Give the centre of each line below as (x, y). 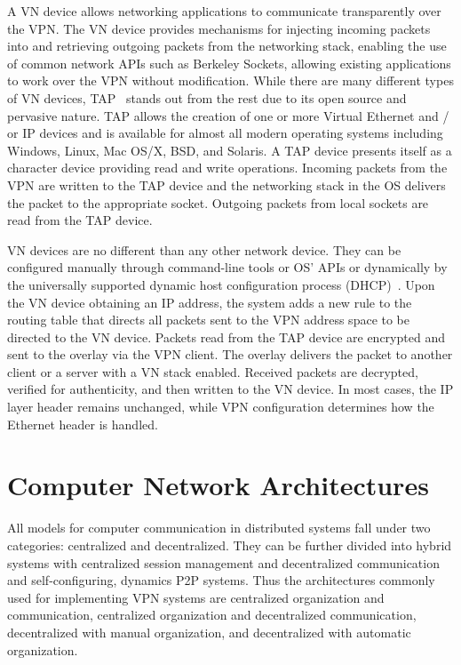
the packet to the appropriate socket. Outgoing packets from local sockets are (218, 202)
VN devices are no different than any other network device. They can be (204, 249)
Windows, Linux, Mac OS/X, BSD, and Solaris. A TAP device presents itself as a (230, 150)
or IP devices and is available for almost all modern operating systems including (225, 133)
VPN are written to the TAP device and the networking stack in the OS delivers (227, 184)
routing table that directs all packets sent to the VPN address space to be (209, 320)
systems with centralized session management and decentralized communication (223, 562)
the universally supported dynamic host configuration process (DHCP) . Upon (221, 284)
